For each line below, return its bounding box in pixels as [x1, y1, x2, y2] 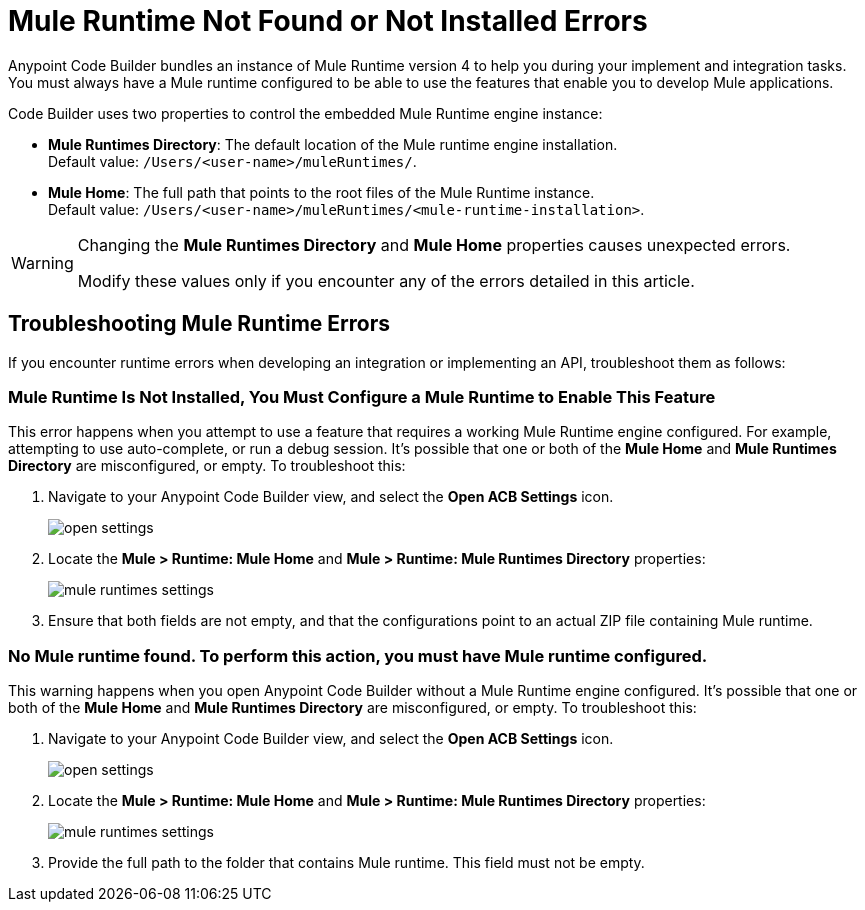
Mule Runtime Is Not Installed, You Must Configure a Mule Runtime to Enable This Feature [8, 386, 716, 407]
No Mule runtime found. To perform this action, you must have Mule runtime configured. [8, 645, 708, 666]
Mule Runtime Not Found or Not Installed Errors [8, 4, 648, 38]
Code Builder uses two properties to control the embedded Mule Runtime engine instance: [8, 104, 603, 122]
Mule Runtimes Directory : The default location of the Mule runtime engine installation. [48, 135, 618, 153]
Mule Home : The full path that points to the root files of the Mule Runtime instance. [48, 183, 595, 201]
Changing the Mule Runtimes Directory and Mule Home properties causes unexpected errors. [77, 234, 791, 255]
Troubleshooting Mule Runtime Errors [8, 311, 391, 337]
